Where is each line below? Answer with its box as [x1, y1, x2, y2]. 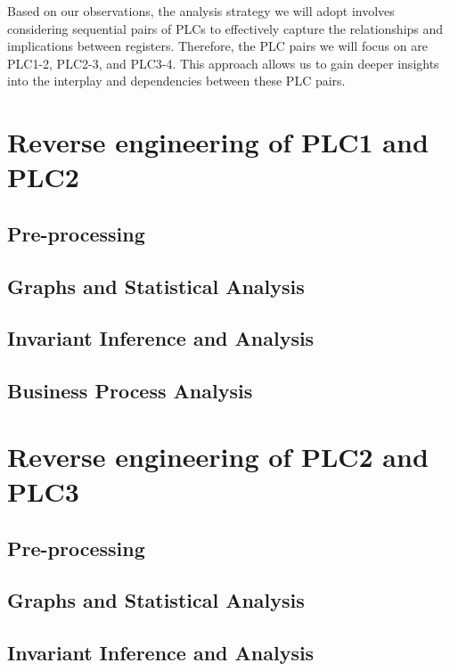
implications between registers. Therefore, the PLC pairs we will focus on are [7, 37, 428, 55]
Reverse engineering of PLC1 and [7, 124, 429, 160]
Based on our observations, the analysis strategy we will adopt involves [7, 2, 395, 20]
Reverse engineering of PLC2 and [7, 438, 429, 474]
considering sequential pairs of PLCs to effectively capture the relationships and [7, 19, 444, 37]
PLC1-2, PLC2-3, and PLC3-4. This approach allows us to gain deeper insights [7, 53, 439, 72]
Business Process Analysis [7, 377, 253, 405]
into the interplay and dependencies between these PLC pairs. [7, 71, 346, 90]
